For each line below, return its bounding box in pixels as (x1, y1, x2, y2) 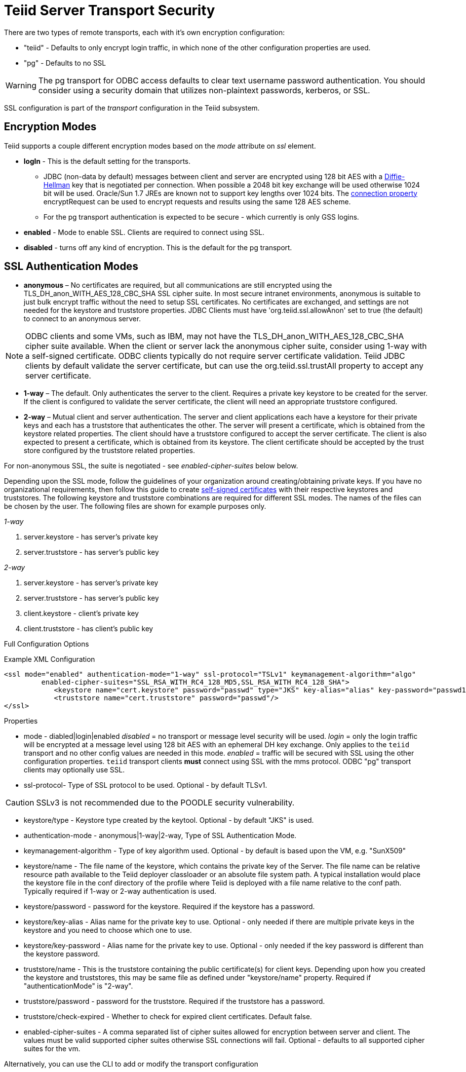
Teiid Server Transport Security (4, 2, 215, 19)
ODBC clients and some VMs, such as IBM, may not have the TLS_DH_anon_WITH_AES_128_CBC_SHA (25, 331, 404, 342)
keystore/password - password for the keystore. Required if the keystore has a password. (24, 902, 315, 911)
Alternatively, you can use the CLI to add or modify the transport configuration (4, 1060, 258, 1069)
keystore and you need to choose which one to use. (24, 926, 192, 935)
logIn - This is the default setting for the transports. (24, 156, 191, 165)
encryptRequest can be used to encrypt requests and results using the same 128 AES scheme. (43, 197, 351, 206)
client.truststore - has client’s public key (24, 624, 153, 633)
